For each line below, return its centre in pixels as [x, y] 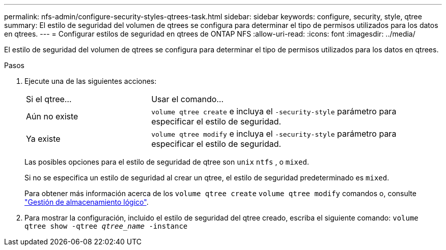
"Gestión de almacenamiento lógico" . [87, 202]
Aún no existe [52, 116]
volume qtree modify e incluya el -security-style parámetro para [274, 134]
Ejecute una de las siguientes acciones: [91, 81]
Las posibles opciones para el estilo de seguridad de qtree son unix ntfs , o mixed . [167, 162]
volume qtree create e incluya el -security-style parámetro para [274, 111]
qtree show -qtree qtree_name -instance [106, 226]
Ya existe [43, 139]
